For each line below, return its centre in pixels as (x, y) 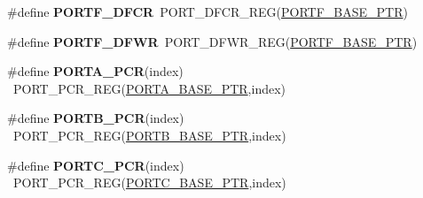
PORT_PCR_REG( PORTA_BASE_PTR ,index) (149, 88)
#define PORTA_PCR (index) (95, 71)
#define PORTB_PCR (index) (96, 118)
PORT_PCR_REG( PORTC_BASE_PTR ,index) (149, 183)
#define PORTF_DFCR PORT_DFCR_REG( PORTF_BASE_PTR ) (208, 11)
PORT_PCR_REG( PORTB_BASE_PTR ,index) (149, 135)
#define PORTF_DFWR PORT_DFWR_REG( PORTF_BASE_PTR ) (212, 41)
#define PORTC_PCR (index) (96, 165)
